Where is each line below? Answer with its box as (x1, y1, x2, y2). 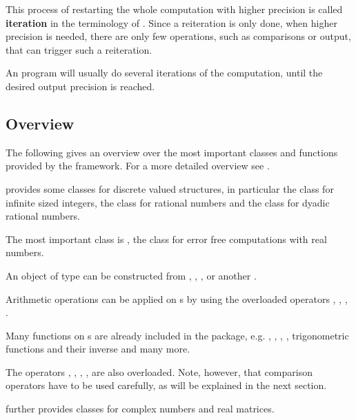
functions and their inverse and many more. (6, 342, 190, 356)
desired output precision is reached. (6, 78, 155, 93)
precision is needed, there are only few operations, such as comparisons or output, (6, 29, 351, 43)
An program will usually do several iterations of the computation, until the (6, 65, 323, 80)
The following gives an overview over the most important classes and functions (6, 145, 338, 159)
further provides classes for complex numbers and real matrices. (6, 401, 275, 416)
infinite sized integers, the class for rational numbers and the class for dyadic (6, 195, 330, 209)
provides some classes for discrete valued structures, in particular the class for (6, 181, 334, 196)
